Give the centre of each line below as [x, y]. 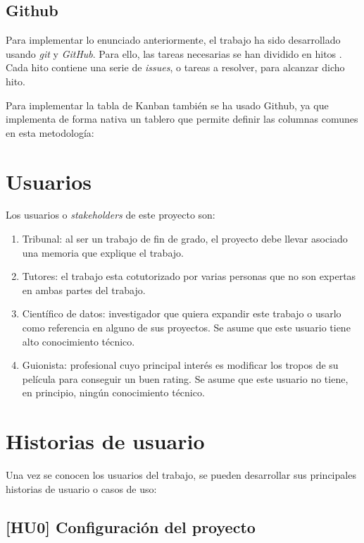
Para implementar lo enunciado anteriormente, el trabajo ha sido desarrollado [173, 40]
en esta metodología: [50, 132]
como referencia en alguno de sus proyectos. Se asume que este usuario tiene [186, 328]
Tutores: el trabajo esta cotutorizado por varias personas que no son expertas [189, 276]
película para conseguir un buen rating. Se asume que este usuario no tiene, [185, 378]
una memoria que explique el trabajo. [103, 252]
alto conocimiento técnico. [79, 341]
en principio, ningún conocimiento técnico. [113, 392]
